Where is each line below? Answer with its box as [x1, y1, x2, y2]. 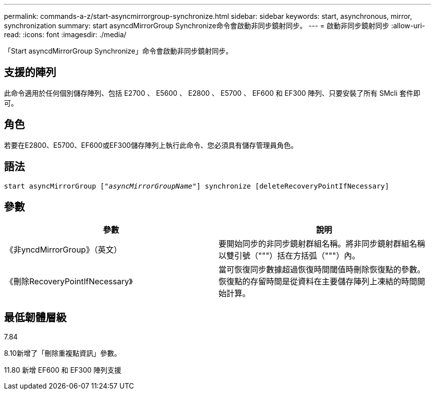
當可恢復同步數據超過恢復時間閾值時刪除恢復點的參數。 [218, 264, 426, 275]
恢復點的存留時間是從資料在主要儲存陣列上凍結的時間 [218, 276, 418, 287]
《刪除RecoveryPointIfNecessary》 [5, 276, 133, 287]
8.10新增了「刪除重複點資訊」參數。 [4, 349, 121, 358]
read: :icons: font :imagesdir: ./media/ [4, 30, 127, 39]
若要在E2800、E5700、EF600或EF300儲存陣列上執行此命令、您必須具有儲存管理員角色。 [4, 140, 298, 149]
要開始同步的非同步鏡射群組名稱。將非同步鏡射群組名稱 [218, 239, 426, 249]
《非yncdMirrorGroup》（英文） [5, 245, 122, 255]
